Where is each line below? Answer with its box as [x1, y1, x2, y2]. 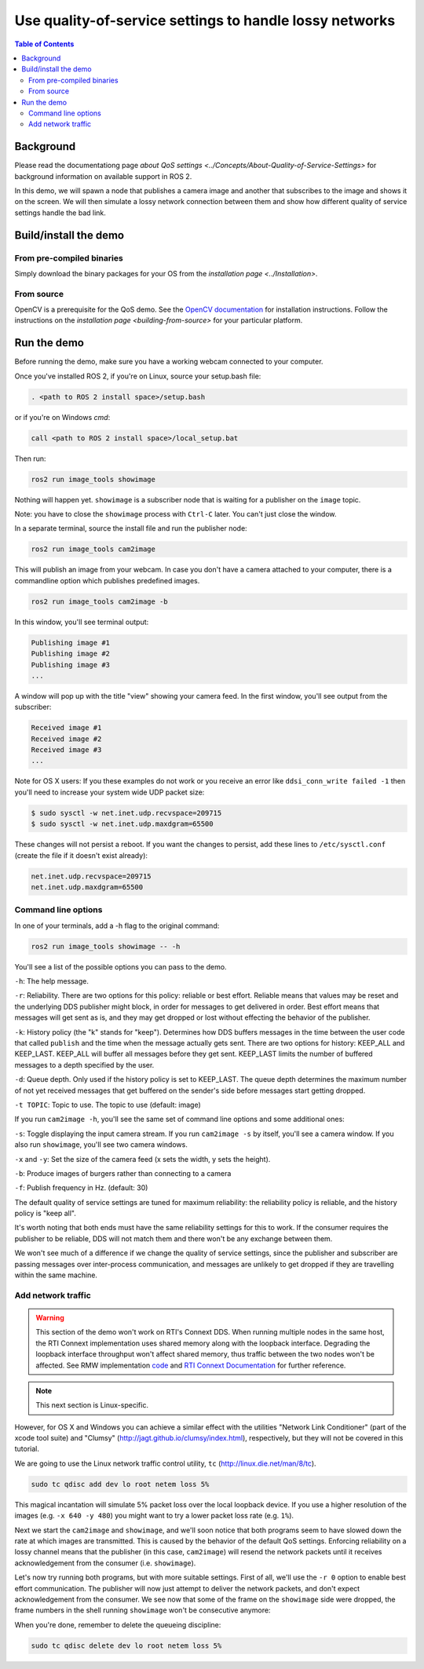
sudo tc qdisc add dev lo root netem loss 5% [31, 1480, 210, 1488]
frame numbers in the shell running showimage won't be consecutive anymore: [14, 1605, 271, 1615]
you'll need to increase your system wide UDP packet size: [14, 787, 205, 797]
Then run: [14, 454, 46, 463]
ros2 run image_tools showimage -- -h [31, 942, 181, 951]
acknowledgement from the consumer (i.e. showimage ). [14, 1558, 196, 1568]
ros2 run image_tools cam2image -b [31, 597, 168, 606]
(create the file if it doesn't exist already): [14, 850, 148, 860]
